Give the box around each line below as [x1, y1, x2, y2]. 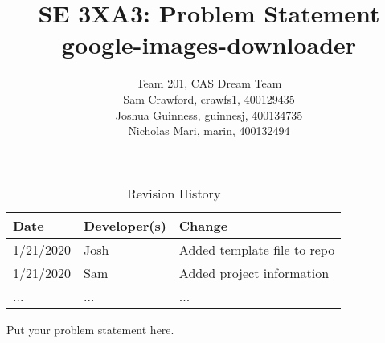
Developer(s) [84, 215, 166, 235]
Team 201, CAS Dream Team [136, 75, 282, 92]
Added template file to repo [178, 239, 335, 259]
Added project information [178, 263, 330, 282]
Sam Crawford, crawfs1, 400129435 [123, 90, 295, 107]
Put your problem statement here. [6, 321, 174, 337]
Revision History [126, 183, 221, 202]
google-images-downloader [61, 28, 357, 61]
